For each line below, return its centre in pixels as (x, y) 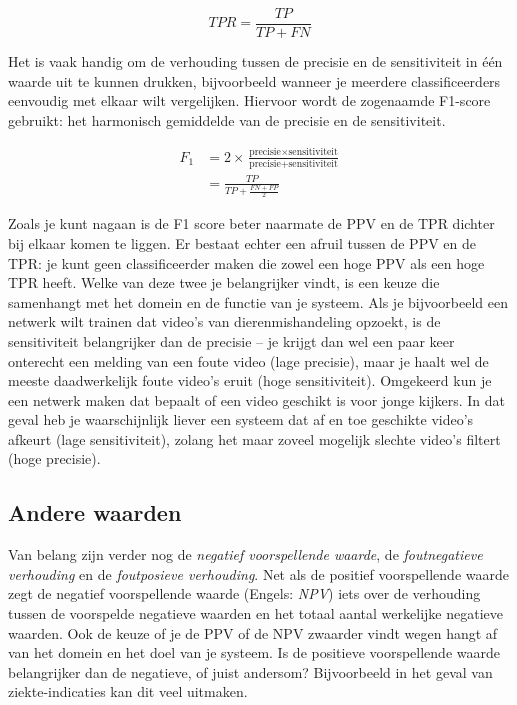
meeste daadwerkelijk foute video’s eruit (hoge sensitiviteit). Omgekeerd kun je (250, 380)
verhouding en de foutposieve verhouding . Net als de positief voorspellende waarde (258, 573)
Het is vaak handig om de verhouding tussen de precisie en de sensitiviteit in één (255, 61)
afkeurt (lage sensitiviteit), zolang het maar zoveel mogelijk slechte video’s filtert (254, 438)
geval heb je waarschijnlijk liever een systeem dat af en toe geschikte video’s (241, 419)
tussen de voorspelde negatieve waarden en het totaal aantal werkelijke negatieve (255, 613)
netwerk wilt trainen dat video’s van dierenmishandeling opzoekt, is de (224, 321)
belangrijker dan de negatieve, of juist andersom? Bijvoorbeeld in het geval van (250, 671)
